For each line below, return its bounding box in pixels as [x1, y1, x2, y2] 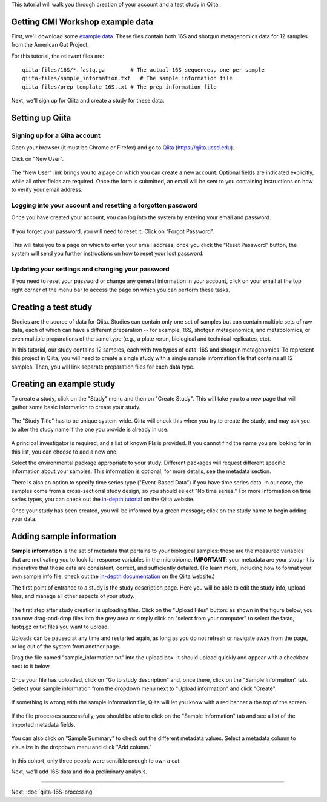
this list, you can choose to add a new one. [11, 448, 118, 455]
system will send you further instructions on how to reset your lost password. [11, 250, 204, 257]
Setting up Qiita [11, 113, 71, 123]
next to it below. [11, 662, 51, 670]
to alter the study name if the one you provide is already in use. [11, 426, 169, 433]
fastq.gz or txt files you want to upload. [11, 623, 109, 631]
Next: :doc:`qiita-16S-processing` [11, 788, 94, 795]
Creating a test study [11, 302, 93, 312]
